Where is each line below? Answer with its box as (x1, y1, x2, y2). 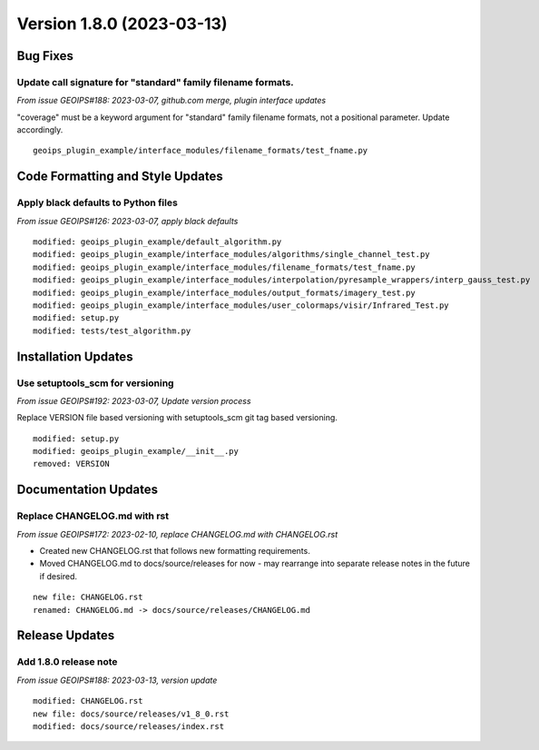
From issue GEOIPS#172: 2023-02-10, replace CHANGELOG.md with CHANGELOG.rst (16, 528, 338, 539)
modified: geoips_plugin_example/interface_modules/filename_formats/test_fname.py (33, 262, 416, 272)
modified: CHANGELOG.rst (33, 696, 143, 706)
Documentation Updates (16, 482, 159, 498)
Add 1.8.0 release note (16, 656, 118, 668)
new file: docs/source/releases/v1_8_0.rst (33, 708, 230, 719)
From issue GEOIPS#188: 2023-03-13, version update (16, 675, 218, 686)
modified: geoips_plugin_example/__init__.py (33, 446, 240, 457)
